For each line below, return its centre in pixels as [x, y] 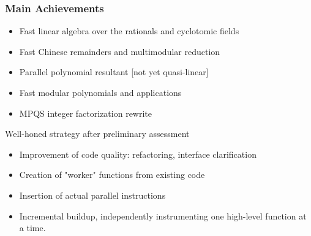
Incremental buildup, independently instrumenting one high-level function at [163, 216]
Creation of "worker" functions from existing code [112, 175]
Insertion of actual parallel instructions [92, 195]
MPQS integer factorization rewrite [85, 113]
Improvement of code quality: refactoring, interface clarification [138, 154]
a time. [32, 228]
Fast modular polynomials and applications [100, 92]
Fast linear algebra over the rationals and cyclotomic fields [129, 31]
